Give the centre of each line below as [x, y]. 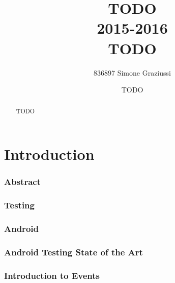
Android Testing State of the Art [74, 252]
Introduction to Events [52, 275]
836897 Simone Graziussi [132, 72]
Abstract [22, 182]
